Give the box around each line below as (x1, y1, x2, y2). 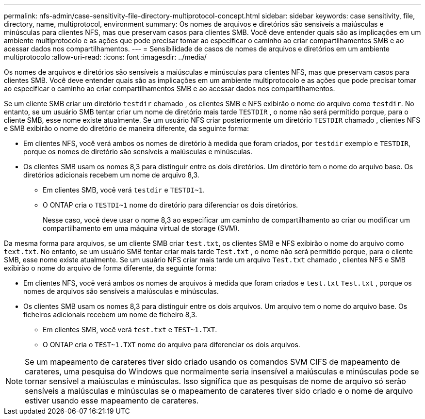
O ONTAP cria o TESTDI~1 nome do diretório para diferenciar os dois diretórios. (43, 201, 298, 209)
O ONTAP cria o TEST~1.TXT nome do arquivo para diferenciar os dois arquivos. (43, 340, 300, 349)
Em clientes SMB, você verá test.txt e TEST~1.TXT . (43, 325, 217, 334)
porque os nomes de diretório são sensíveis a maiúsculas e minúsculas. (23, 147, 253, 156)
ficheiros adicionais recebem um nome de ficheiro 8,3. (23, 310, 197, 319)
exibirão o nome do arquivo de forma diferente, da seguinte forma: (4, 264, 216, 272)
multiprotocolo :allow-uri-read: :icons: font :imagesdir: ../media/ (4, 53, 207, 61)
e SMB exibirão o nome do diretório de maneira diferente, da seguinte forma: (4, 124, 249, 132)
